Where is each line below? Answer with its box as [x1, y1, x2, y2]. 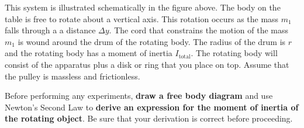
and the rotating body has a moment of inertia [5, 47, 172, 59]
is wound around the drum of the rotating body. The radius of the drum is [18, 35, 286, 47]
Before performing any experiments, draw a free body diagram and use [5, 89, 273, 102]
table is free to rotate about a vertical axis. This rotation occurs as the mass [5, 12, 279, 25]
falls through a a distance [5, 24, 96, 36]
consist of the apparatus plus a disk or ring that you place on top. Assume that [5, 58, 289, 70]
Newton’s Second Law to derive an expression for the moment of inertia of [5, 101, 299, 113]
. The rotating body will [191, 47, 278, 59]
